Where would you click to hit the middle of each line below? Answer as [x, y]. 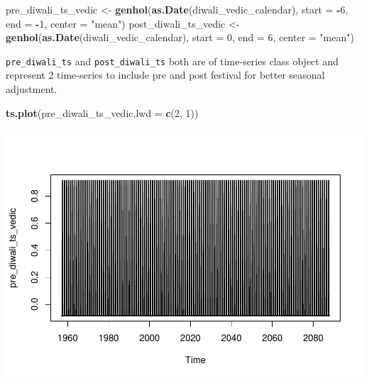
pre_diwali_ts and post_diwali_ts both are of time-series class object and [172, 61]
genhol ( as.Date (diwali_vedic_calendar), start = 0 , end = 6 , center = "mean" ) [180, 37]
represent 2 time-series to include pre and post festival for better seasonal [165, 75]
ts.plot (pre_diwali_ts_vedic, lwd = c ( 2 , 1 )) [102, 112]
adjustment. [32, 89]
